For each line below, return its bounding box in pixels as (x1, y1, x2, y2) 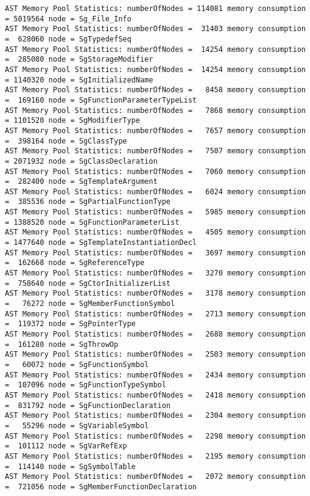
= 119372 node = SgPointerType (5, 319, 136, 329)
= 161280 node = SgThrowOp (5, 340, 119, 349)
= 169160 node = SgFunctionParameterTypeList (5, 95, 197, 104)
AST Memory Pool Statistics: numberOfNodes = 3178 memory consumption (5, 289, 306, 298)
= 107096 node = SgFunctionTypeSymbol (5, 381, 166, 390)
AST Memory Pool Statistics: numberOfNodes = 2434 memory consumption (5, 370, 306, 379)
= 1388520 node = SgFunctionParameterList (5, 217, 180, 227)
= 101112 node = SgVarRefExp (5, 442, 127, 451)
